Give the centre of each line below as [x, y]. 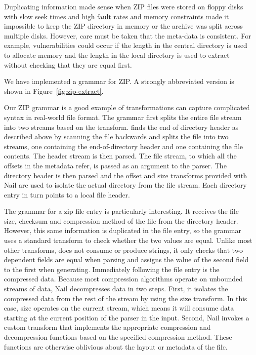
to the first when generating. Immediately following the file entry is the [112, 269]
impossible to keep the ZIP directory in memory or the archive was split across [124, 26]
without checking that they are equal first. [68, 64]
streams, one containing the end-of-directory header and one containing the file [124, 146]
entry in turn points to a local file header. [67, 194]
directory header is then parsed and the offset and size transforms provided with [126, 175]
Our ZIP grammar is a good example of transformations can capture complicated [127, 107]
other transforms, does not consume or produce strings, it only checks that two [124, 250]
